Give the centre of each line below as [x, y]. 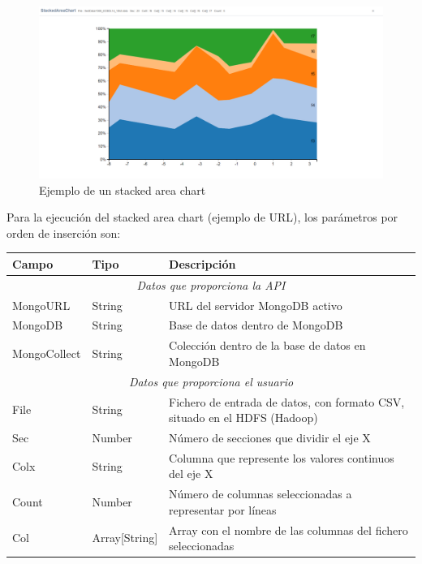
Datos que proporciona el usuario [211, 381]
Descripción [202, 263]
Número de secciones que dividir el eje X [270, 437]
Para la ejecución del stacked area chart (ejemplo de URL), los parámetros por [202, 217]
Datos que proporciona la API [211, 284]
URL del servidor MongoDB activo [256, 305]
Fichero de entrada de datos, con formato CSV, [287, 401]
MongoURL [41, 305]
